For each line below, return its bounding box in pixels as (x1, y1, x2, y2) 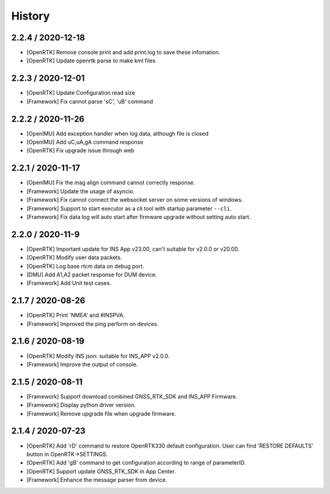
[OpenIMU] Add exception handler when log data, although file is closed (26, 130, 209, 137)
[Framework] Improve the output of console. (26, 361, 138, 368)
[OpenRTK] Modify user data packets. (26, 254, 122, 261)
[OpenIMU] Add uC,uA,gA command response (26, 138, 144, 146)
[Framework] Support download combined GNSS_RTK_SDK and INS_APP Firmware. (26, 393, 238, 400)
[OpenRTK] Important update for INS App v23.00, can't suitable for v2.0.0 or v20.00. (26, 245, 240, 253)
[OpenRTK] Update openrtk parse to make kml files (26, 57, 156, 64)
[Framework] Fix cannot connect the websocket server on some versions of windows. (26, 196, 243, 204)
